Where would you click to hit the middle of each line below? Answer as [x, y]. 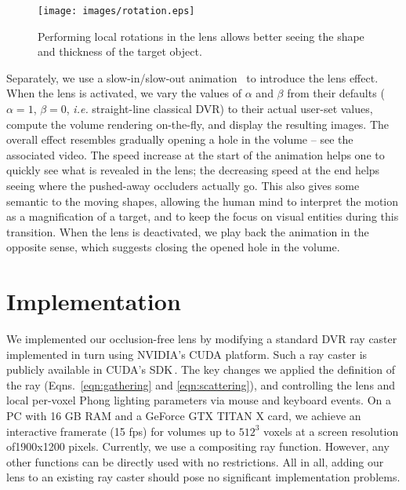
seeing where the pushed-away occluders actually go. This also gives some [183, 185]
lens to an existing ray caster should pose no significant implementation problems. [203, 477]
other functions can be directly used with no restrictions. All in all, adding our [195, 461]
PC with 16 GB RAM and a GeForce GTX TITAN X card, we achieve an [184, 416]
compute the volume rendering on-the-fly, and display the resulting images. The [198, 124]
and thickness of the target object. [120, 51]
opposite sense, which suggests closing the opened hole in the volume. [173, 247]
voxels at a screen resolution [331, 431]
